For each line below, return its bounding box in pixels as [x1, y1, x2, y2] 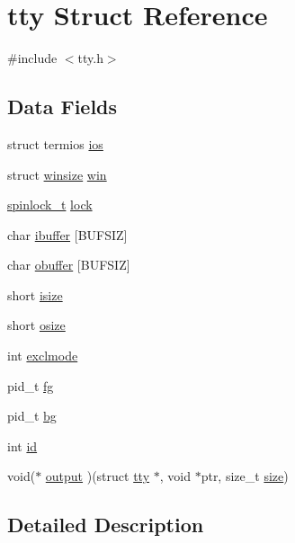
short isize [7, 285, 63, 304]
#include [7, 49, 58, 67]
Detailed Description [7, 511, 204, 539]
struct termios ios [7, 134, 103, 153]
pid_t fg [7, 376, 54, 395]
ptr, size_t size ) [201, 467, 289, 485]
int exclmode [7, 346, 78, 365]
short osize [7, 316, 66, 334]
